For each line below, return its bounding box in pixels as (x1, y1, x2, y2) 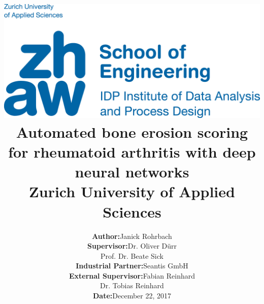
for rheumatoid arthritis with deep (8, 141, 256, 162)
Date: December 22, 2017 (93, 290, 171, 301)
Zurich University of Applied (29, 181, 235, 202)
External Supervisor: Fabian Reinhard (69, 270, 195, 281)
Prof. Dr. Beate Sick (101, 250, 163, 261)
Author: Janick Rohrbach (92, 230, 172, 241)
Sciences (103, 201, 161, 222)
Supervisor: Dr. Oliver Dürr (87, 240, 177, 251)
